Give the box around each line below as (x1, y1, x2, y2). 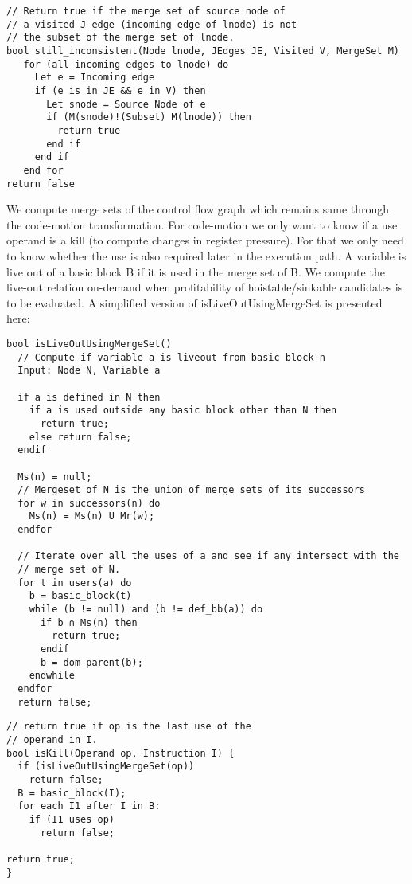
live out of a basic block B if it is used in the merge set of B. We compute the (6, 263, 385, 280)
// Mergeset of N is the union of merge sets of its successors (17, 484, 366, 496)
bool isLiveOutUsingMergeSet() (6, 338, 172, 350)
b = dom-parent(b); (40, 656, 143, 668)
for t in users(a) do (17, 577, 132, 589)
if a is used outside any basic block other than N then (29, 405, 337, 417)
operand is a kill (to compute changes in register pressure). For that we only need (6, 232, 404, 248)
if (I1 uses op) (29, 813, 115, 825)
